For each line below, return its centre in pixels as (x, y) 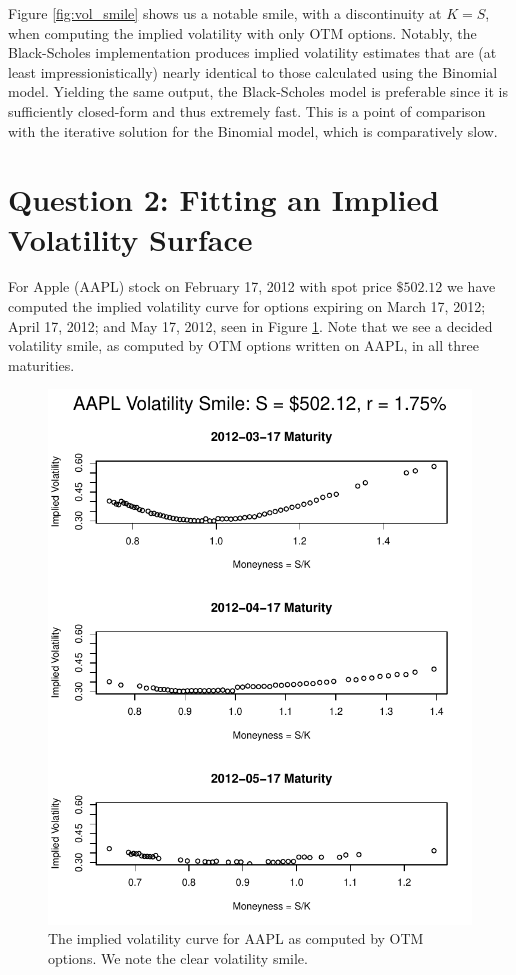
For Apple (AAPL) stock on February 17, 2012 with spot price (200, 286)
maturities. (41, 364)
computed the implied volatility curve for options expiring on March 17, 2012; (247, 306)
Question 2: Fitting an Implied (224, 199)
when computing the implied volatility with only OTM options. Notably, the (242, 32)
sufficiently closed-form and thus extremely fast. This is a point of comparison (247, 110)
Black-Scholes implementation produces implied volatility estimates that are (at (252, 52)
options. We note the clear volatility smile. (178, 957)
